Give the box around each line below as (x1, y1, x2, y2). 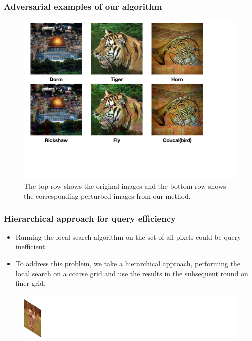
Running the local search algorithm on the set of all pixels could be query (15, 231, 241, 242)
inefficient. (15, 241, 47, 252)
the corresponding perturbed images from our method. (24, 190, 191, 201)
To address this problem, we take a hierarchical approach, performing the (15, 258, 241, 268)
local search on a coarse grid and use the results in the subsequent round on (15, 268, 248, 278)
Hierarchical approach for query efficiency (4, 212, 176, 224)
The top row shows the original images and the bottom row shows (24, 181, 226, 191)
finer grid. (15, 278, 46, 288)
